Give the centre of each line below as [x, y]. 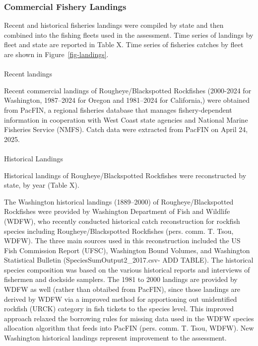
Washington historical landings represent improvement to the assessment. [115, 338]
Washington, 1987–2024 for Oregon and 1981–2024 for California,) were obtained [127, 100]
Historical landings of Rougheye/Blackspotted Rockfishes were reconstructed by [125, 175]
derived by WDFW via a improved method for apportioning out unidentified [121, 299]
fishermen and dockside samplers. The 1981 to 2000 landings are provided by [121, 279]
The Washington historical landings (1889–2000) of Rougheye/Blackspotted [119, 201]
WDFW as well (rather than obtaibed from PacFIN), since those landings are [122, 289]
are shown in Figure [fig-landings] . [56, 54]
